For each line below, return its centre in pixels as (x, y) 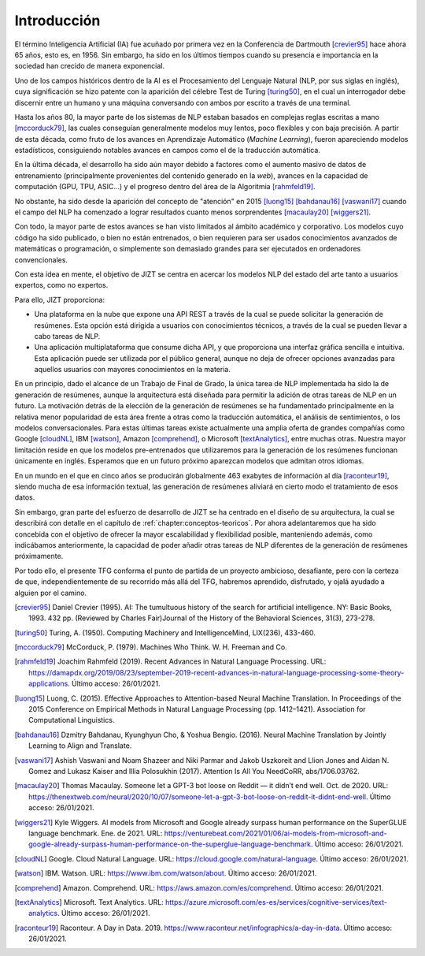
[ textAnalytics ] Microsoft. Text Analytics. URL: (89, 902)
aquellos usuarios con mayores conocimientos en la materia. (133, 370)
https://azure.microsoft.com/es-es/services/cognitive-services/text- (276, 902)
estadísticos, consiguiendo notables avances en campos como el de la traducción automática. (167, 151)
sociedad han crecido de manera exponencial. (90, 66)
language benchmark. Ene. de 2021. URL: (96, 833)
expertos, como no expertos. (61, 285)
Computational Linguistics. (72, 720)
